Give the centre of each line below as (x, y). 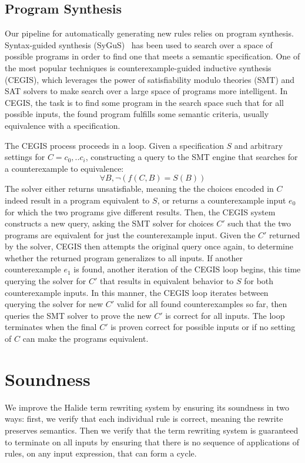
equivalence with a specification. (63, 125)
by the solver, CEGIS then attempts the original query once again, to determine (149, 246)
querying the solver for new (54, 304)
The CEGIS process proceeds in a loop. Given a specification (114, 145)
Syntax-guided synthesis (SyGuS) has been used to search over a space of (139, 44)
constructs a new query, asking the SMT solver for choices (109, 223)
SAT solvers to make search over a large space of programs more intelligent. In (146, 91)
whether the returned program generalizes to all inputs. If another (124, 257)
